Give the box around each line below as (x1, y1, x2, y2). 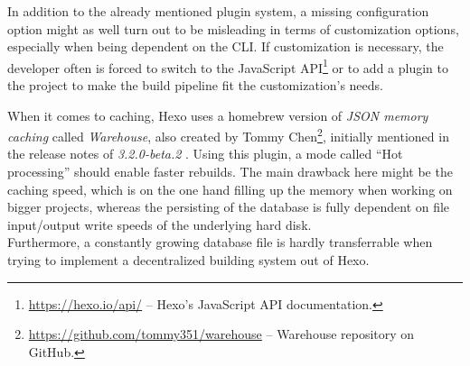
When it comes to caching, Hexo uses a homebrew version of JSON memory (7, 105, 428, 124)
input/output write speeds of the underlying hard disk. (7, 215, 312, 233)
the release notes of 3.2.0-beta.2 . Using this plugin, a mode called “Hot (7, 144, 403, 163)
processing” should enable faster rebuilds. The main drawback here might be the (7, 162, 453, 181)
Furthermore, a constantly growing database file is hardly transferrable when (7, 233, 433, 252)
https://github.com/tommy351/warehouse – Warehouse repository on (28, 325, 415, 343)
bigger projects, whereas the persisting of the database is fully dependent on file (7, 197, 450, 216)
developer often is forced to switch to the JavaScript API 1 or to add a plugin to (7, 55, 448, 77)
